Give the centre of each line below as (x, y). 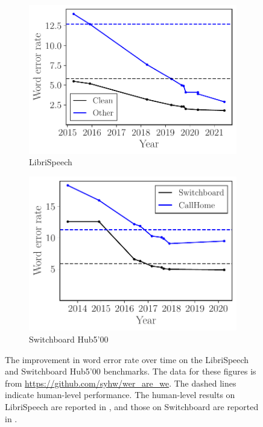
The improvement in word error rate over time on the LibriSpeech (127, 359)
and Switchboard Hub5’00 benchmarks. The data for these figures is (131, 371)
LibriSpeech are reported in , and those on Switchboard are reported (132, 406)
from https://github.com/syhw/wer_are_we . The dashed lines (121, 383)
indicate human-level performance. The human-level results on (120, 395)
